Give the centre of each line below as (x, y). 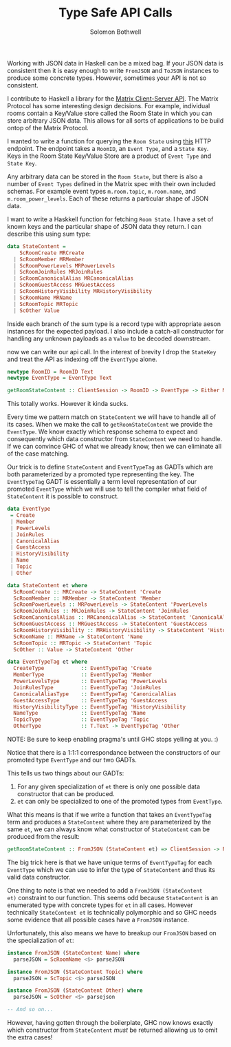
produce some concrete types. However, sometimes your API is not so (107, 78)
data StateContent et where (47, 585)
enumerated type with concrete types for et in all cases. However (100, 905)
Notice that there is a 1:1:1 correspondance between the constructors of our (114, 753)
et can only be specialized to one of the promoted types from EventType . (120, 802)
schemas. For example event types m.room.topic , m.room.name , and (101, 191)
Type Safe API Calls (115, 13)
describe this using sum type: (49, 234)
